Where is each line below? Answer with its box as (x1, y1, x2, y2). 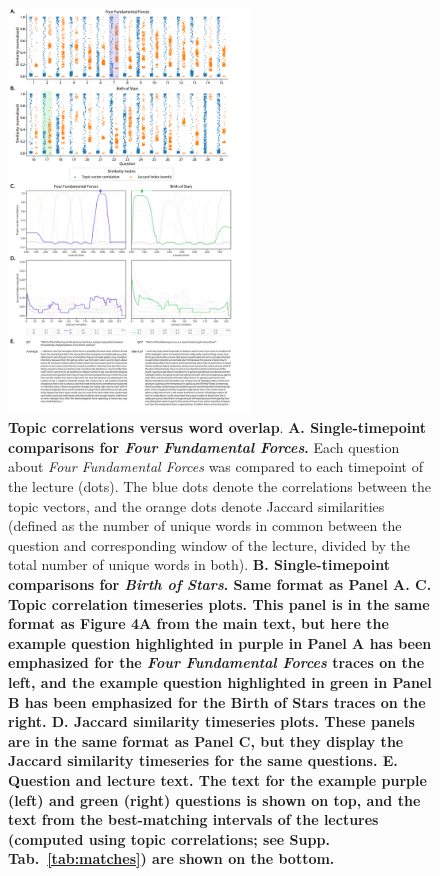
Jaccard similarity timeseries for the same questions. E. (8, 750, 398, 771)
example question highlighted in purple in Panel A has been (8, 632, 432, 653)
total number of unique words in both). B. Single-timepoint (8, 554, 390, 575)
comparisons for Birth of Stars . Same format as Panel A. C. (8, 574, 432, 595)
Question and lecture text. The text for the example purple (8, 769, 427, 790)
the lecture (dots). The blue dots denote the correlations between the (8, 476, 432, 497)
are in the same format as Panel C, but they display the (8, 730, 404, 751)
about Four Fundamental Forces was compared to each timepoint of (8, 456, 423, 477)
